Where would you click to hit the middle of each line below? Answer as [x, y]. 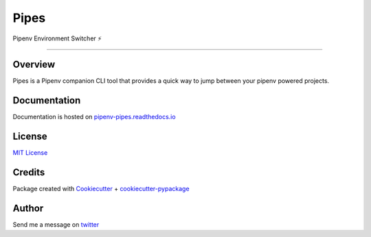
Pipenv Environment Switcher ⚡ [57, 38]
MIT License [30, 153]
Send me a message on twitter [56, 225]
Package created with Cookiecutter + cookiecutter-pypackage [101, 189]
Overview [34, 65]
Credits [29, 172]
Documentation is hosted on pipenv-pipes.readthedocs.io [94, 117]
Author [28, 208]
